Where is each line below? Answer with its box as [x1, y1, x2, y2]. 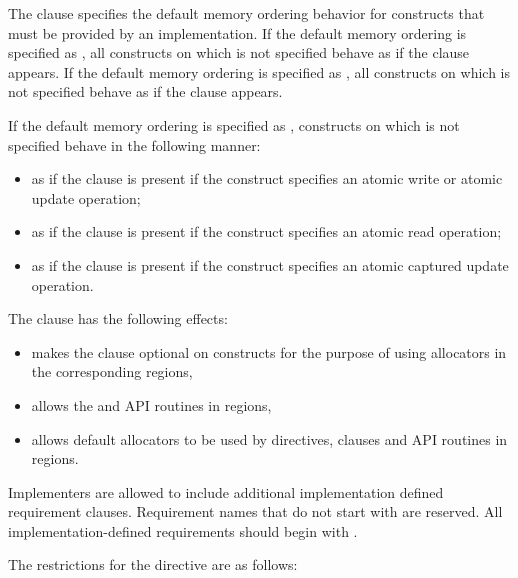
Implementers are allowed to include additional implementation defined [8, 481, 444, 502]
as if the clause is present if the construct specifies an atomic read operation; [31, 221, 502, 242]
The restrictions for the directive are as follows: [8, 554, 298, 575]
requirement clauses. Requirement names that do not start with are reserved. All [8, 501, 503, 522]
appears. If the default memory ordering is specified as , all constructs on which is [8, 61, 510, 82]
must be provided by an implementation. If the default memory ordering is [8, 22, 467, 43]
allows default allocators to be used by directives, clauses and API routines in [31, 428, 508, 449]
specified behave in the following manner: [8, 134, 261, 155]
